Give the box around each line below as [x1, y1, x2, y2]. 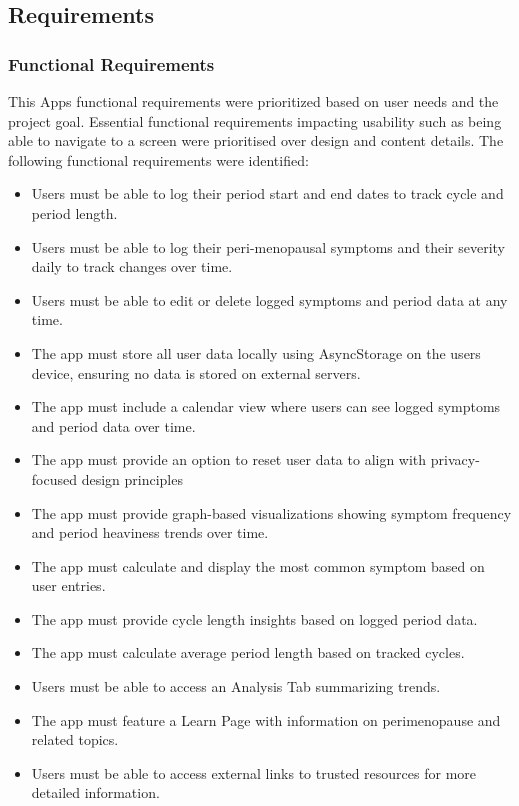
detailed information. [31, 782, 160, 803]
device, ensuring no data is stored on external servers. [31, 362, 361, 383]
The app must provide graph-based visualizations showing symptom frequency [31, 502, 512, 523]
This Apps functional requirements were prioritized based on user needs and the [8, 91, 499, 111]
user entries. [31, 575, 106, 596]
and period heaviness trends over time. [31, 522, 269, 543]
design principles [81, 468, 183, 489]
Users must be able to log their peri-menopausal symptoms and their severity [31, 236, 505, 257]
